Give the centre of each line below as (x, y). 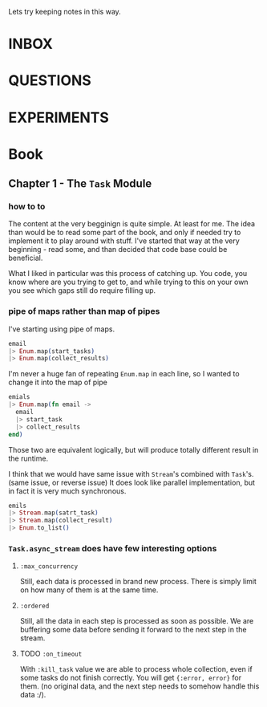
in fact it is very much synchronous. (67, 491)
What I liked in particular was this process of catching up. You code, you (128, 274)
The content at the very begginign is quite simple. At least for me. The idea (131, 224)
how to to (27, 206)
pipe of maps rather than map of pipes (84, 311)
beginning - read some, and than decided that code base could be (118, 250)
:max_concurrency (49, 567)
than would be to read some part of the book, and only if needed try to (125, 233)
